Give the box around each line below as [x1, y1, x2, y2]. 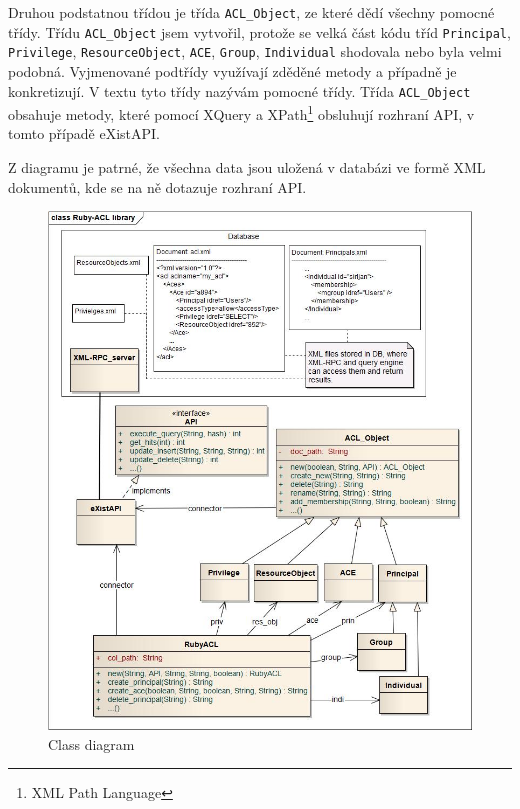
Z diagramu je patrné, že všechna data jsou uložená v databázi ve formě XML [8, 157, 486, 178]
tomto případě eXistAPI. [8, 123, 160, 144]
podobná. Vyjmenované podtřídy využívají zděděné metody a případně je [8, 60, 457, 81]
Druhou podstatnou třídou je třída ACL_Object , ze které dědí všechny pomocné [8, 2, 495, 22]
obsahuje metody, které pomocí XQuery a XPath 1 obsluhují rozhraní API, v [8, 101, 475, 124]
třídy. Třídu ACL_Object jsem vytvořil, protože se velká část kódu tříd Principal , [8, 21, 511, 42]
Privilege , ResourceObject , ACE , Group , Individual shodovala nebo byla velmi [8, 41, 502, 62]
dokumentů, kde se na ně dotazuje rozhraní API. [8, 176, 307, 197]
